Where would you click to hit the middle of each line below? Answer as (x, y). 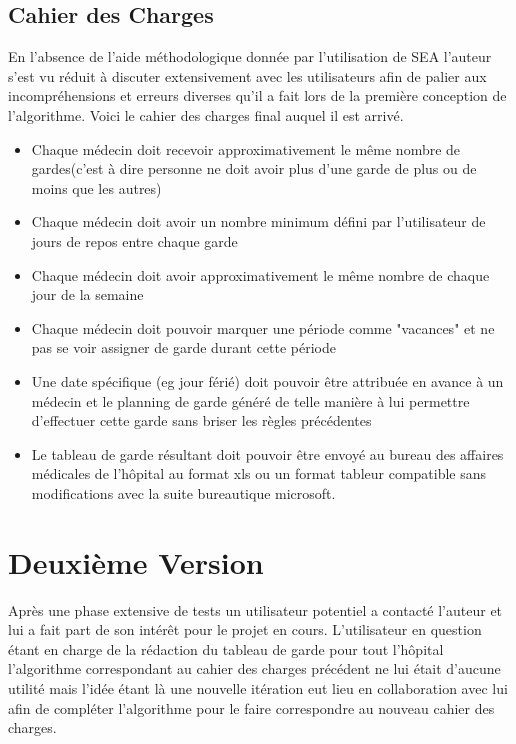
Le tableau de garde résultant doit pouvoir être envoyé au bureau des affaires (267, 453)
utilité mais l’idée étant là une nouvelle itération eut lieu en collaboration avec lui (258, 687)
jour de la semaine (87, 294)
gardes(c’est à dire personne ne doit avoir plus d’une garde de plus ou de (254, 168)
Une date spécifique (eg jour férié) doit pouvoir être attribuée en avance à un (267, 380)
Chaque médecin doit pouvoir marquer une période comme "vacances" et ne (263, 327)
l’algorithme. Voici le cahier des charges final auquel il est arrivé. (206, 114)
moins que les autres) (96, 187)
